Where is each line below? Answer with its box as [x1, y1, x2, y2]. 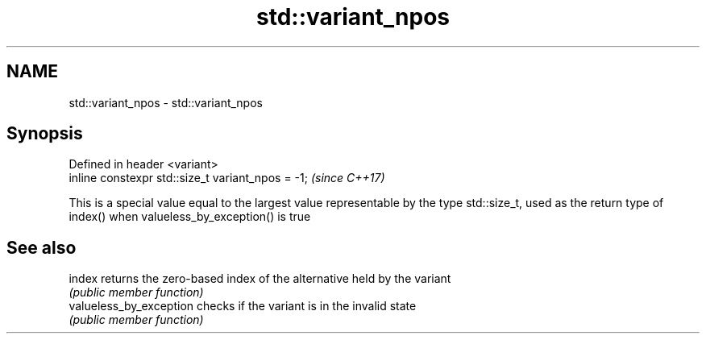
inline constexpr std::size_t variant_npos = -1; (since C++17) [69, 171, 385, 185]
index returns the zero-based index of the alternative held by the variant [69, 272, 451, 286]
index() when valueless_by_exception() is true [69, 209, 311, 224]
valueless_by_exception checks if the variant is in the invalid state [69, 299, 417, 313]
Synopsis [6, 123, 83, 144]
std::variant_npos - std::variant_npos [69, 95, 263, 110]
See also [6, 237, 77, 258]
